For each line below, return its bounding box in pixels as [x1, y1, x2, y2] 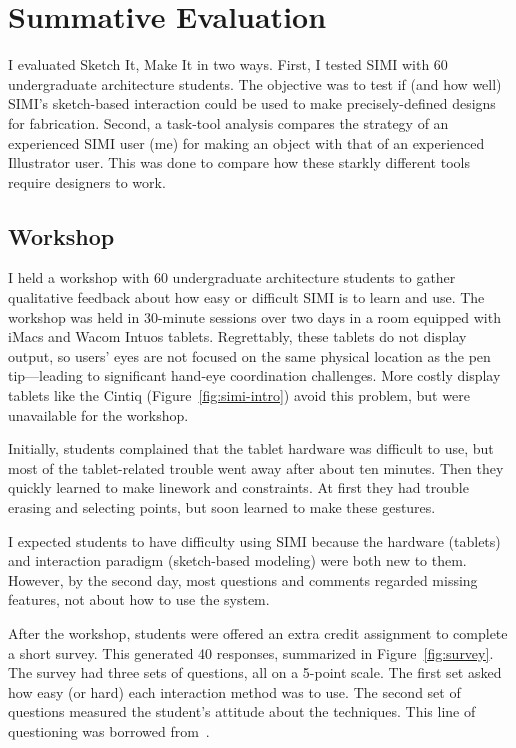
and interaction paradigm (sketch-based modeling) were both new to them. [8, 550, 467, 571]
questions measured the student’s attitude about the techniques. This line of [8, 701, 476, 722]
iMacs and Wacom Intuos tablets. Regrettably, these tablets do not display [8, 326, 467, 347]
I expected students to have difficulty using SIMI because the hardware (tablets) [8, 530, 501, 551]
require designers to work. [8, 171, 166, 192]
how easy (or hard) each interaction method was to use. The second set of [8, 681, 461, 702]
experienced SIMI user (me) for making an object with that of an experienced [8, 132, 485, 153]
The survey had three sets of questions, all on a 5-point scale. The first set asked [8, 662, 502, 683]
